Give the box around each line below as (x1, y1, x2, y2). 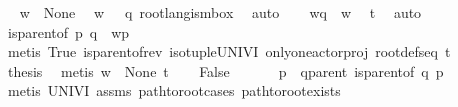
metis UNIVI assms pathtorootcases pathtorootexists (7, 80, 341, 101)
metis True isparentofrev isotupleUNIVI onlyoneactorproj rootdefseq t (7, 41, 451, 62)
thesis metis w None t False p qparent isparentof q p (7, 60, 444, 81)
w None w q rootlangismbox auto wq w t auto (19, 2, 422, 22)
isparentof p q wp (7, 21, 130, 42)
